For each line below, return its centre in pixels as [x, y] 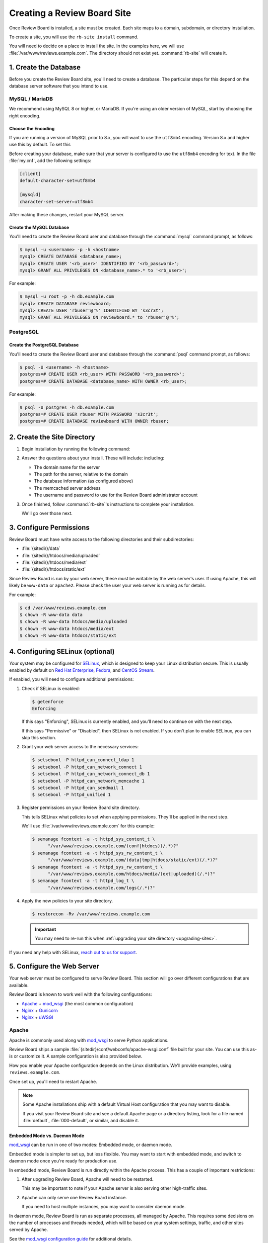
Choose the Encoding [32, 128]
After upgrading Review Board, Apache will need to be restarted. [88, 1179]
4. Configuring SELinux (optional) [62, 651]
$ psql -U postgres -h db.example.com [67, 407]
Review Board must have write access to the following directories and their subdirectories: [101, 539]
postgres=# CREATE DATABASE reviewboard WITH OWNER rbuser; [94, 421]
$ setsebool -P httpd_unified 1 [71, 795]
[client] [30, 174]
